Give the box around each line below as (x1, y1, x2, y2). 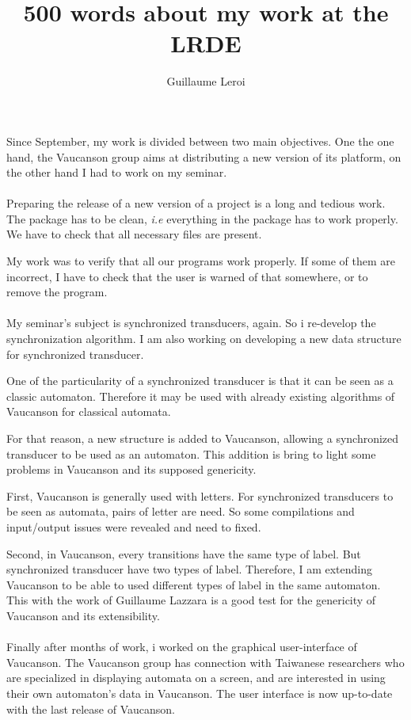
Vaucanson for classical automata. (6, 403, 171, 420)
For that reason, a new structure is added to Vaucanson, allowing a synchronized (6, 430, 399, 446)
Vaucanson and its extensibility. (6, 607, 160, 623)
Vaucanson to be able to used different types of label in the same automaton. (6, 576, 381, 592)
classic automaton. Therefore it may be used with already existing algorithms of (6, 387, 395, 404)
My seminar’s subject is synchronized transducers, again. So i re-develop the (6, 314, 376, 331)
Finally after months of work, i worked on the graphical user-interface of (6, 638, 357, 655)
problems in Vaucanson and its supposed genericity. (6, 461, 257, 478)
